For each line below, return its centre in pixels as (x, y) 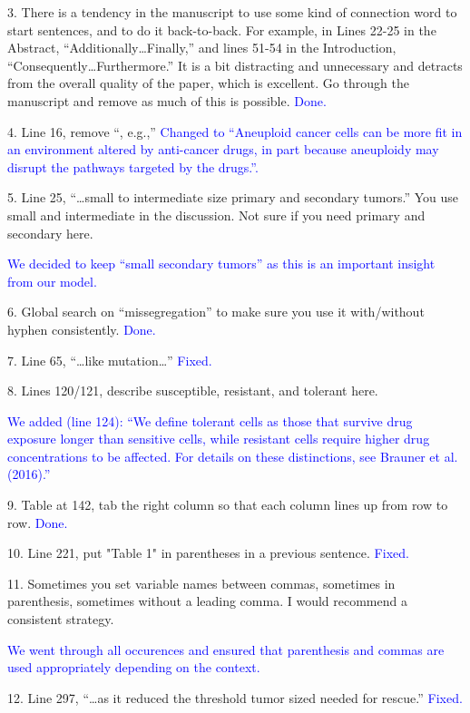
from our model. (52, 281)
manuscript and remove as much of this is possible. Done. (167, 100)
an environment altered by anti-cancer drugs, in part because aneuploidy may (223, 149)
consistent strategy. (61, 619)
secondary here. (50, 233)
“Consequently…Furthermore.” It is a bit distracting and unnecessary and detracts (235, 65)
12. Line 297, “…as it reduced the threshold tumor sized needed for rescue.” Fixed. (235, 697)
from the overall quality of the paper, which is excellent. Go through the (208, 83)
